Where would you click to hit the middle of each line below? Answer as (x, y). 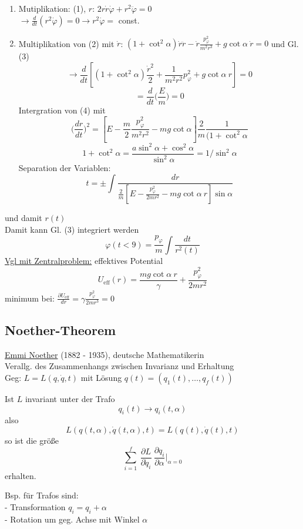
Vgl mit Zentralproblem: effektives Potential (84, 261)
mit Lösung (101, 378)
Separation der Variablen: (65, 168)
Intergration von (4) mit (62, 110)
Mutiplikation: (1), (52, 8)
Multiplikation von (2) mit (66, 43)
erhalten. (21, 475)
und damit (23, 218)
